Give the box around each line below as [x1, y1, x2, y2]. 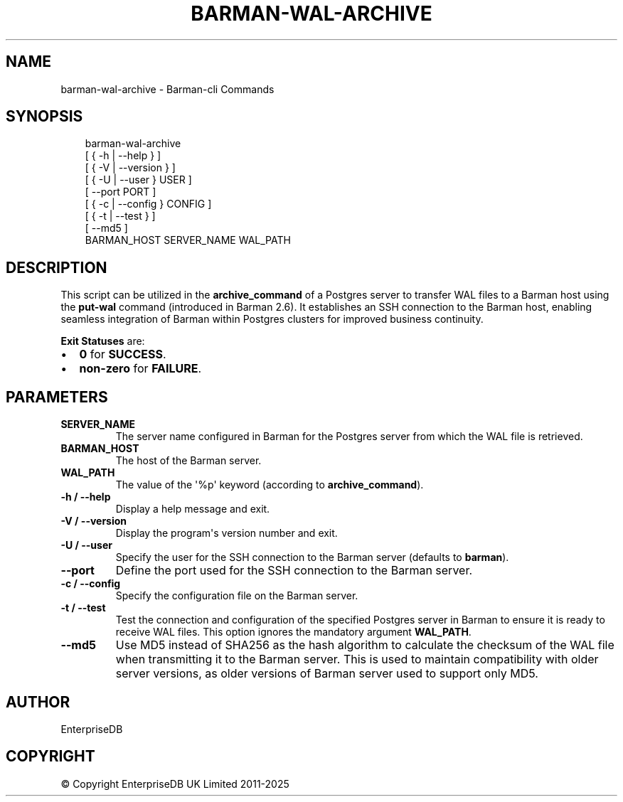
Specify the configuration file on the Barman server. [115, 589, 358, 602]
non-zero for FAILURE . [79, 361, 202, 376]
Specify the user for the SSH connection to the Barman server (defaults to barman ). [115, 551, 509, 564]
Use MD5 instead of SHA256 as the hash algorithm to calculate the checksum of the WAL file [115, 638, 614, 653]
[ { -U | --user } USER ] [85, 173, 192, 186]
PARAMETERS [6, 387, 108, 406]
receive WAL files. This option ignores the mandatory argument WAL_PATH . [115, 626, 472, 638]
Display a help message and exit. [115, 503, 270, 515]
